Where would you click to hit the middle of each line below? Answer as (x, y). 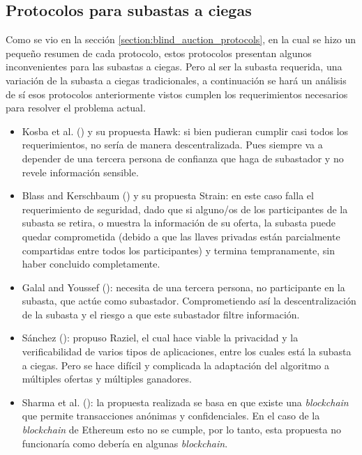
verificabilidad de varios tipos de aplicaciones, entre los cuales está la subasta (187, 352)
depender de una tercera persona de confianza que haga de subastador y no (183, 158)
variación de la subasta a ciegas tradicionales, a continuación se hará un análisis (176, 80)
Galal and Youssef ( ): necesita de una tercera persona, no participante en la (183, 287)
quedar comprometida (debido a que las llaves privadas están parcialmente (181, 236)
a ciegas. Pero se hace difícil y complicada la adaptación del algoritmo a (176, 365)
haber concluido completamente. (91, 264)
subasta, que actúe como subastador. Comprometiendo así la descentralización (189, 301)
